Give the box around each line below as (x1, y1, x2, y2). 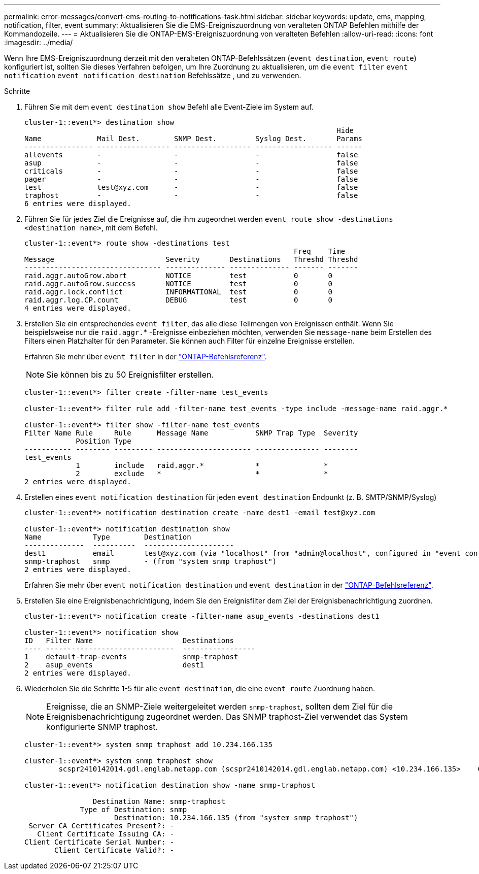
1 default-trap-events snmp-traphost (24, 653, 238, 661)
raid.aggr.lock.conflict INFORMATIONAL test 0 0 (24, 288, 332, 296)
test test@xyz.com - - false (24, 183, 358, 191)
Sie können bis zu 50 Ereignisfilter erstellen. (46, 369, 214, 380)
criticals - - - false (24, 167, 358, 175)
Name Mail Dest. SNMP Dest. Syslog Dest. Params (24, 135, 362, 143)
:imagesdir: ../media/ (4, 38, 73, 47)
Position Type (76, 437, 131, 445)
